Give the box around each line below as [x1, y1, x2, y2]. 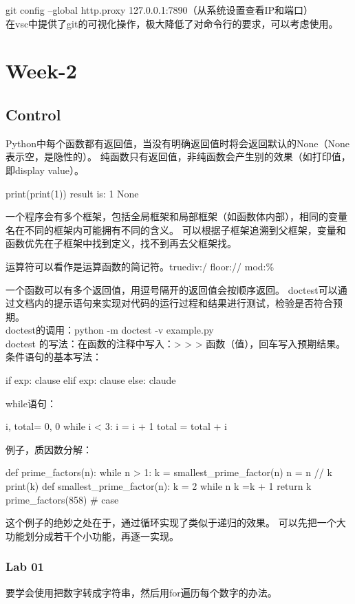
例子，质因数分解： [6, 442, 92, 456]
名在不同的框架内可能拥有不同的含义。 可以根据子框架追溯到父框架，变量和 [6, 222, 346, 237]
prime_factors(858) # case [6, 492, 119, 506]
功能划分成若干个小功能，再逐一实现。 [6, 528, 179, 543]
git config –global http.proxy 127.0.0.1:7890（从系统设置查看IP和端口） [6, 3, 314, 17]
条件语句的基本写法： [6, 349, 102, 364]
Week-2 [6, 56, 77, 85]
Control [6, 103, 61, 125]
